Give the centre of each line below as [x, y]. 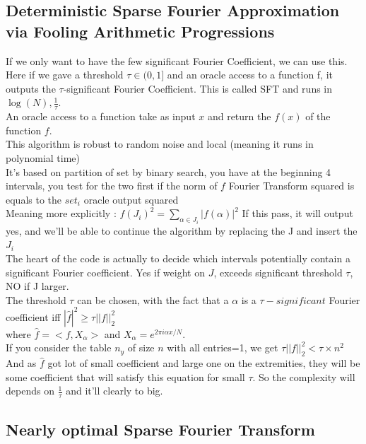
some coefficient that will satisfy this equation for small [125, 376]
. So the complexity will [304, 376]
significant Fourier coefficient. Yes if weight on [105, 272]
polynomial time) [43, 157]
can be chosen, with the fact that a [153, 299]
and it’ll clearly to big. [114, 391]
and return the [239, 116]
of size [141, 347]
